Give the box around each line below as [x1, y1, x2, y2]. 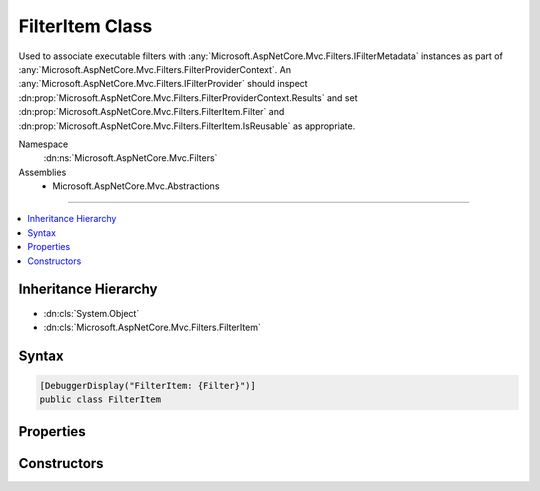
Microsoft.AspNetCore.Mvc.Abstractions [52, 180, 220, 192]
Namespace [18, 138, 69, 150]
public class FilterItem [39, 394, 162, 405]
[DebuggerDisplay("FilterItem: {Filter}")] [39, 380, 257, 391]
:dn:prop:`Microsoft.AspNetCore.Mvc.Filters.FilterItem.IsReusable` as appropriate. [18, 120, 356, 132]
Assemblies [18, 166, 67, 178]
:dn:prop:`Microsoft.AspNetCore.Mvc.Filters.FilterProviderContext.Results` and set [18, 91, 358, 104]
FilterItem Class [18, 15, 153, 37]
